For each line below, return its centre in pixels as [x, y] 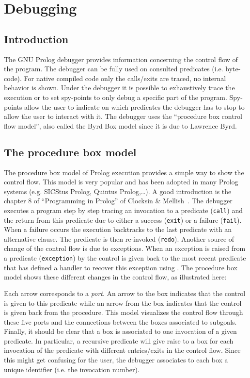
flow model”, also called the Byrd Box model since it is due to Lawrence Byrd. [120, 125]
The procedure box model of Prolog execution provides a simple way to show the [124, 172]
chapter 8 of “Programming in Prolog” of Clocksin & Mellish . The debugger [118, 201]
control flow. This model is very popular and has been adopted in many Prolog [121, 182]
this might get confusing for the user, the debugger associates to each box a [116, 360]
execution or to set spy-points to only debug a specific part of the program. [116, 97]
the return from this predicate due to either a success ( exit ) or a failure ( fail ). [123, 220]
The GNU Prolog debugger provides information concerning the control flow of [121, 59]
